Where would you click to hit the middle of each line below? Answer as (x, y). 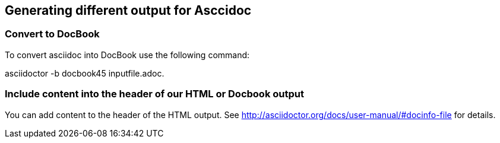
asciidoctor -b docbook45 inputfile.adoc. (85, 73)
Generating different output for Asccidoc (128, 10)
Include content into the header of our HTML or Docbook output (154, 94)
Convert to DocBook (52, 34)
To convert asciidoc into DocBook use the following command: (127, 55)
